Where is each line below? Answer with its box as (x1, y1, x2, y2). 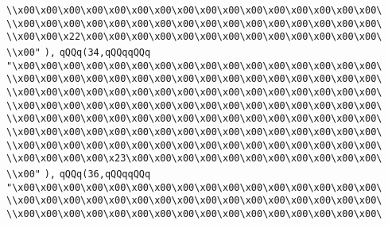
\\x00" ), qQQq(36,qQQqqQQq (6, 168, 151, 180)
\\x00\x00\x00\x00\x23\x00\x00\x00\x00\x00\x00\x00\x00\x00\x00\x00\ (6, 153, 382, 165)
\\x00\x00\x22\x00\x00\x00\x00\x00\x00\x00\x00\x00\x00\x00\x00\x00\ (6, 31, 382, 43)
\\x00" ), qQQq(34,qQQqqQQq (6, 46, 151, 58)
